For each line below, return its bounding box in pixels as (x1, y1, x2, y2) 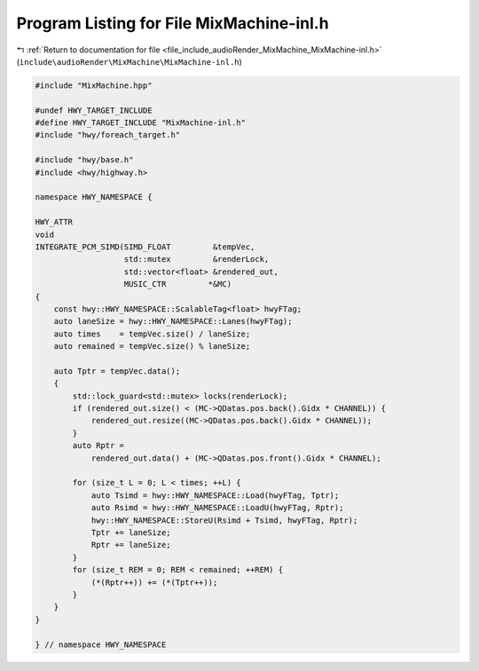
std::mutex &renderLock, (123, 254, 270, 264)
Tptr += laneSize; (90, 527, 172, 537)
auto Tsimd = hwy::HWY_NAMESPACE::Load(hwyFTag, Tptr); (90, 490, 340, 501)
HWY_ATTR (35, 217, 74, 227)
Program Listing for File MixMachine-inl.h (16, 13, 329, 33)
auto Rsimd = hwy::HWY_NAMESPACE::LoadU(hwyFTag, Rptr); (90, 502, 344, 513)
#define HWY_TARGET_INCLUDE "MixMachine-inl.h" (35, 118, 246, 128)
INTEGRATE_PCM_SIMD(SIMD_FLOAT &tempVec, (35, 242, 255, 252)
